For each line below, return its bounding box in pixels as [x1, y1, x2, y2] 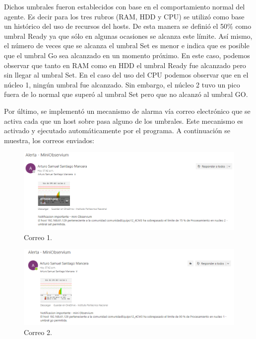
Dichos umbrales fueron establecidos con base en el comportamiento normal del [4, 1, 245, 11]
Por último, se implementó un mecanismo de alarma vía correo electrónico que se [4, 105, 251, 116]
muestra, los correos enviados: [4, 135, 95, 145]
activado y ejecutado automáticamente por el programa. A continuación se [4, 125, 230, 136]
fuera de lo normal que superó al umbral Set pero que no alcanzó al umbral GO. [4, 89, 248, 99]
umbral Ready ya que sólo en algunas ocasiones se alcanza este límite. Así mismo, [4, 30, 253, 41]
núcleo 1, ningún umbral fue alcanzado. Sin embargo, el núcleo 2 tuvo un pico [4, 79, 240, 89]
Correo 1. [24, 232, 52, 242]
